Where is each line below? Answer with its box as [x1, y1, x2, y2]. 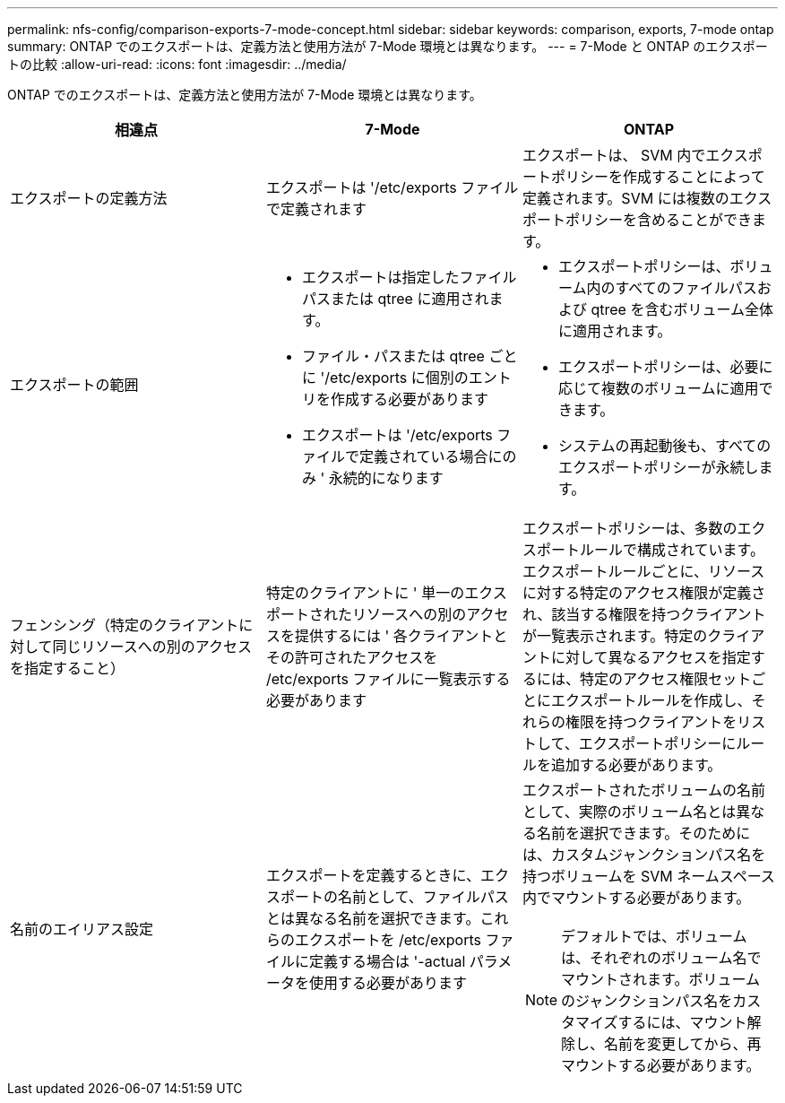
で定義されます [265, 200, 367, 218]
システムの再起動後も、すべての [557, 437, 772, 455]
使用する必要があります [308, 974, 467, 992]
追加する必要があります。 [550, 756, 722, 774]
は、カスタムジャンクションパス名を [522, 846, 766, 864]
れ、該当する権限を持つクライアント [522, 605, 766, 623]
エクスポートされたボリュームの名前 [522, 781, 766, 799]
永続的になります [328, 469, 444, 487]
